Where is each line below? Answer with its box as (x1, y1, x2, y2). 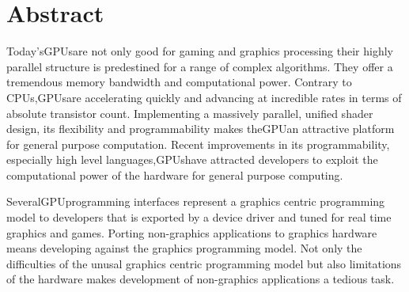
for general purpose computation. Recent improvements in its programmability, (6, 135, 390, 152)
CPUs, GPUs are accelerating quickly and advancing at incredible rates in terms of (6, 89, 402, 105)
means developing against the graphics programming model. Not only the (6, 240, 362, 256)
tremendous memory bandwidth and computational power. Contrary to (6, 74, 352, 90)
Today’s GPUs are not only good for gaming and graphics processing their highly (6, 43, 393, 59)
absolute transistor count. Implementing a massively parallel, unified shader (6, 104, 373, 121)
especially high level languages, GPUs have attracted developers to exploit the (6, 151, 378, 168)
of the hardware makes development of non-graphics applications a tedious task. (6, 271, 395, 287)
